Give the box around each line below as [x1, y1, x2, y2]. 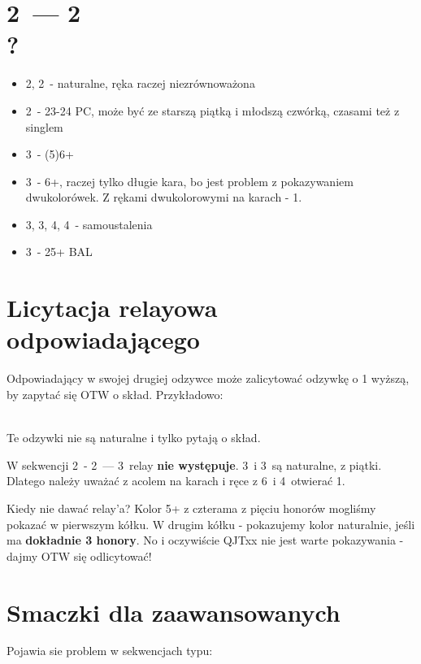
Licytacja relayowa [7, 291, 218, 324]
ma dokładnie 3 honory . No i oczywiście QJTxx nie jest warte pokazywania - [7, 532, 404, 549]
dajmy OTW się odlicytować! [7, 547, 152, 564]
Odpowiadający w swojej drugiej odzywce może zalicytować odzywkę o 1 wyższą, [7, 370, 410, 387]
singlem [25, 118, 63, 135]
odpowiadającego [7, 323, 200, 356]
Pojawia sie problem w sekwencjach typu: [7, 642, 213, 659]
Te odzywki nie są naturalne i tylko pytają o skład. [7, 429, 261, 446]
